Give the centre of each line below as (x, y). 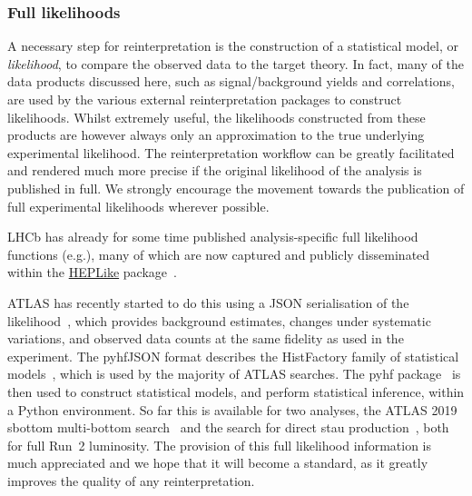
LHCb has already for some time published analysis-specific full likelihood (213, 237)
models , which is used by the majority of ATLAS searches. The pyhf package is (234, 374)
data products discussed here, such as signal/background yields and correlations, (231, 81)
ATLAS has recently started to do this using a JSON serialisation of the (208, 302)
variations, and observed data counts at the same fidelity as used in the (206, 338)
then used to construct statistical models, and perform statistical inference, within (236, 391)
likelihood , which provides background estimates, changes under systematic (219, 320)
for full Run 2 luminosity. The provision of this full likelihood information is (219, 445)
